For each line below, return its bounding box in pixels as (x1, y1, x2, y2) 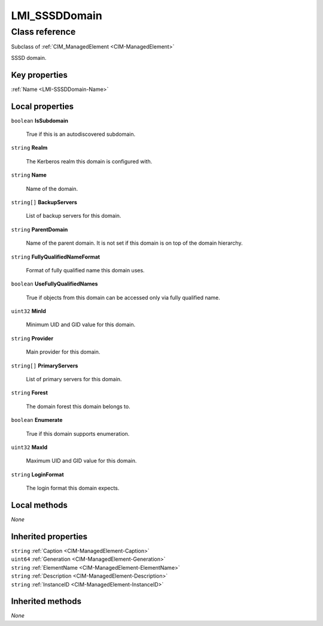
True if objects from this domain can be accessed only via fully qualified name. (26, 294, 221, 301)
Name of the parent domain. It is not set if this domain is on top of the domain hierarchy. (26, 239, 243, 247)
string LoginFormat (11, 470, 64, 478)
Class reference (11, 26, 76, 37)
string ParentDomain (11, 226, 68, 233)
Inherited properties (11, 531, 88, 542)
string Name (11, 171, 47, 179)
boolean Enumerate (11, 417, 63, 424)
